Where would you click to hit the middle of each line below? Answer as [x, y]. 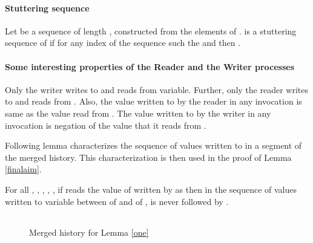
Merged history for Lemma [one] [89, 232]
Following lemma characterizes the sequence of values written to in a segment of [153, 145]
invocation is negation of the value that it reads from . [106, 125]
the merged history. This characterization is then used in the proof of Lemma [148, 157]
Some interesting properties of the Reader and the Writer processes [150, 66]
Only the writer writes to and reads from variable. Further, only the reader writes [156, 89]
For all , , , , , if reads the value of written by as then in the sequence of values [151, 189]
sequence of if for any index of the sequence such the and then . [123, 43]
